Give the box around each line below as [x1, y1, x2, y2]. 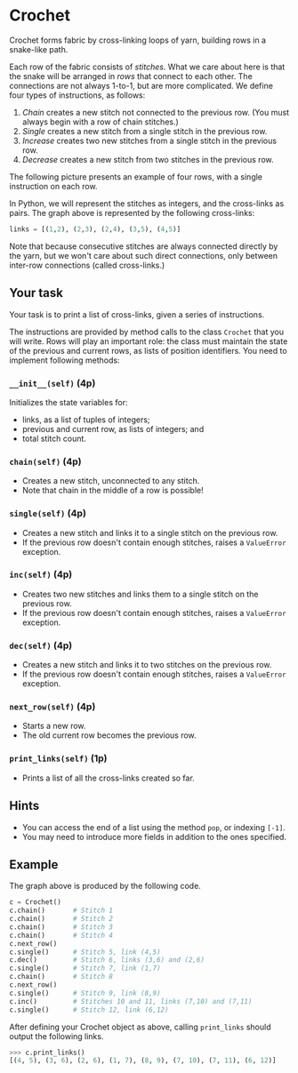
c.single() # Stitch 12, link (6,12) [9, 1005, 169, 1014]
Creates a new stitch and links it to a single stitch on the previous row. [21, 527, 278, 538]
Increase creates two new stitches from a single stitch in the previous [21, 135, 278, 146]
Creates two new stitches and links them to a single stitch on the [21, 589, 259, 599]
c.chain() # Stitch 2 [9, 915, 114, 924]
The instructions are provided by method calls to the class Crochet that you [9, 326, 285, 337]
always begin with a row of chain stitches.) [21, 116, 180, 127]
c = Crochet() [9, 898, 62, 907]
